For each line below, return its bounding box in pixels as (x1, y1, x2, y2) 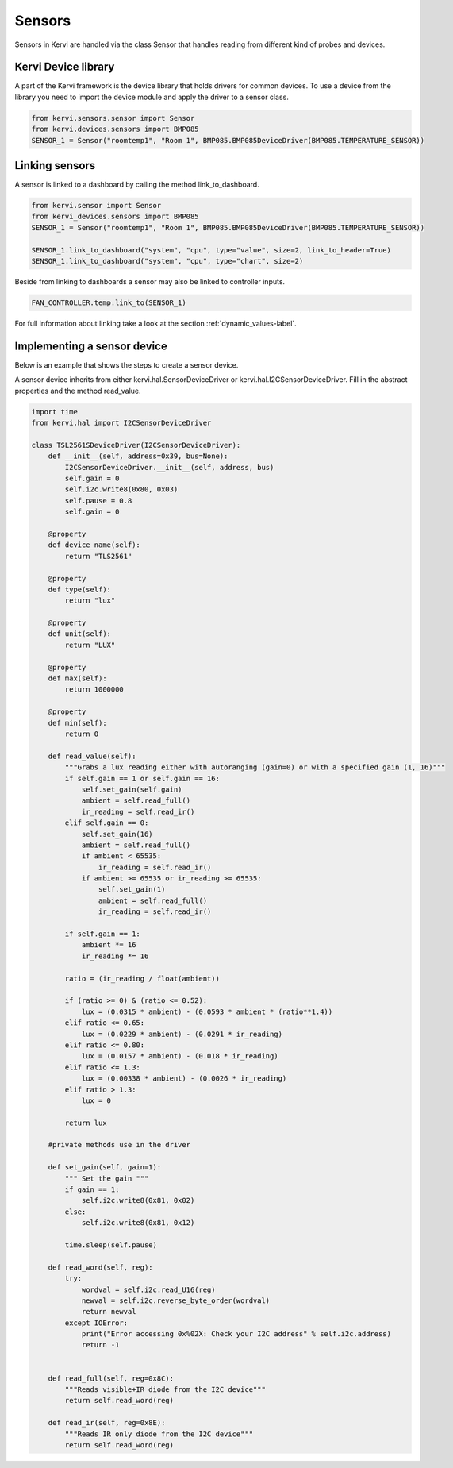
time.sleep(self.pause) (64, 1240, 158, 1250)
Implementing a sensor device (14, 339, 168, 353)
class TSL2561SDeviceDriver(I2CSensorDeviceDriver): (31, 441, 241, 449)
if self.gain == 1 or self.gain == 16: (64, 774, 220, 783)
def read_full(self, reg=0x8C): (48, 1374, 175, 1383)
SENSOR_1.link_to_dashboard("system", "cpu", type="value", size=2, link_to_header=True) (31, 245, 392, 254)
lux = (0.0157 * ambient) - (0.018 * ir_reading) (81, 1052, 278, 1061)
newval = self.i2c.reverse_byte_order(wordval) (81, 1296, 271, 1305)
